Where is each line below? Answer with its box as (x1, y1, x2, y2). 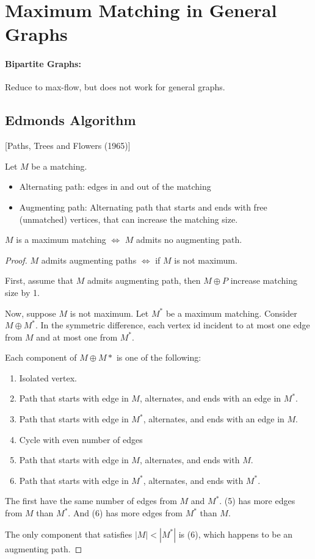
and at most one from (36, 330, 118, 343)
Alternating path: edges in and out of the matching (19, 180, 211, 193)
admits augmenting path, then (87, 274, 201, 287)
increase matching (230, 274, 298, 287)
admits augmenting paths (41, 253, 137, 266)
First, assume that (5, 274, 74, 287)
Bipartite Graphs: (5, 57, 81, 70)
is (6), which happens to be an (178, 527, 293, 540)
